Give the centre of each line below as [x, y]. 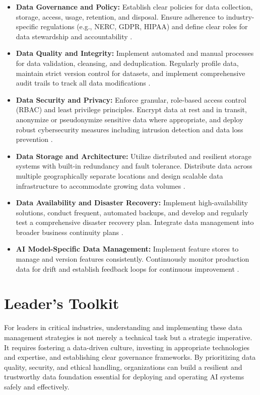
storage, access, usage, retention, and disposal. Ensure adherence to [120, 16]
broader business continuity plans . [70, 232]
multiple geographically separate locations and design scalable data [119, 175]
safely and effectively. [37, 386]
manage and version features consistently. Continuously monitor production [133, 259]
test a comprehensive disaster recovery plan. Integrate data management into [135, 222]
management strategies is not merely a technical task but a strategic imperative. [128, 337]
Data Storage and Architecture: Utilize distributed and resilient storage [134, 156]
